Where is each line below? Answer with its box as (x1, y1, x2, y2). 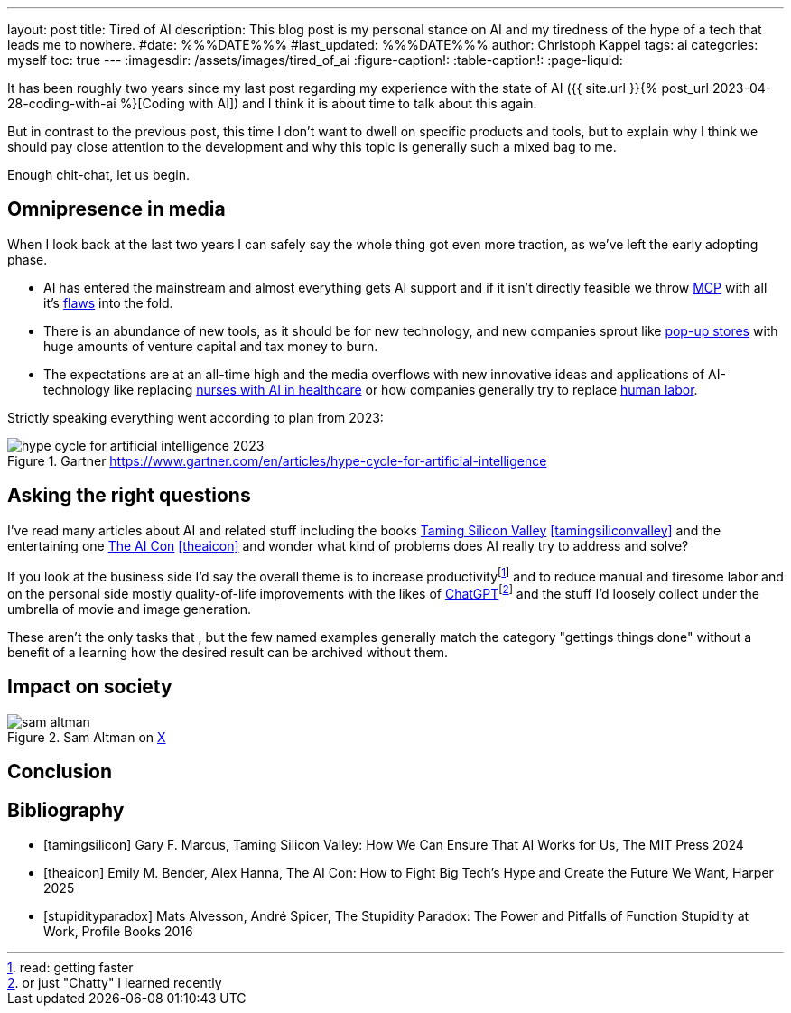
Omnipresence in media (7, 198, 226, 221)
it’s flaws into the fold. (43, 294, 173, 311)
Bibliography (7, 798, 125, 822)
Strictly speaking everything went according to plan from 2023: (7, 409, 384, 425)
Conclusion (7, 760, 113, 784)
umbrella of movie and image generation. (7, 601, 251, 617)
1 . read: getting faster (7, 960, 134, 976)
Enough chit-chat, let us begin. (7, 167, 190, 182)
